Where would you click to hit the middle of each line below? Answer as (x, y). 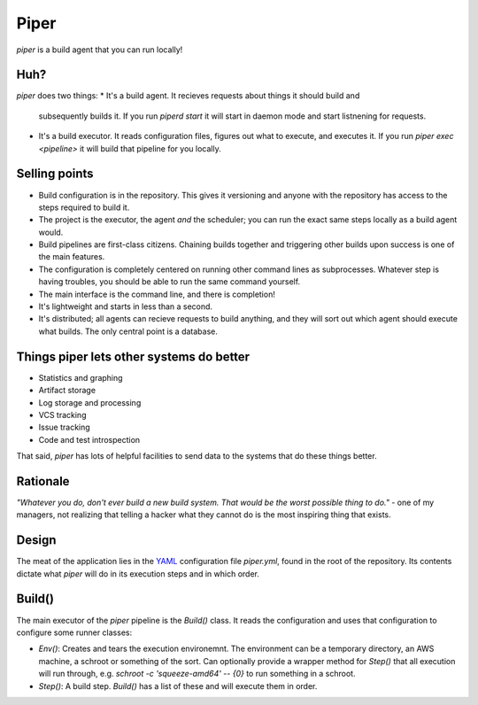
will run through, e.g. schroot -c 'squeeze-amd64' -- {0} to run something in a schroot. (197, 674)
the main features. (72, 257)
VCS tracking (62, 414)
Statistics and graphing (81, 377)
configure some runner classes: (74, 632)
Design (36, 540)
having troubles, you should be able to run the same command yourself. (170, 282)
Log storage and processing (90, 402)
